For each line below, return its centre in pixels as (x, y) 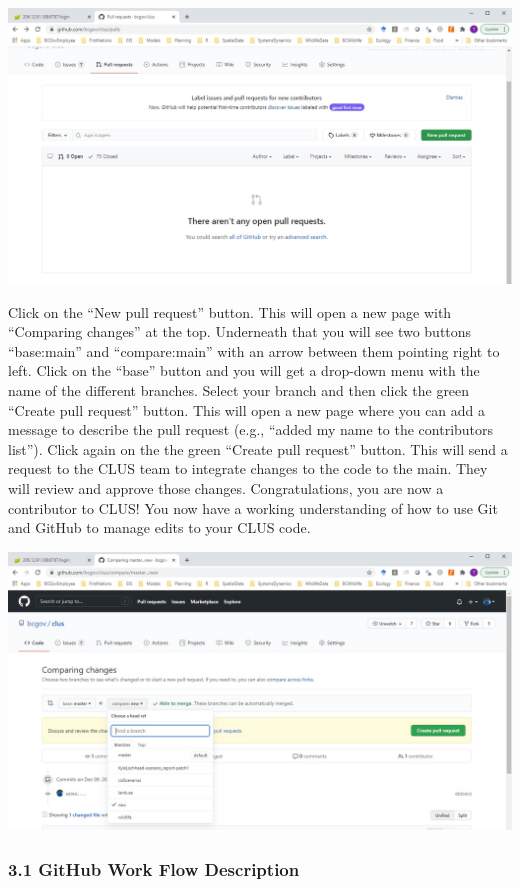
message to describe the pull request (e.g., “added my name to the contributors (251, 429)
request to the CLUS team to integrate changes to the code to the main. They (248, 468)
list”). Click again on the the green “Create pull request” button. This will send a (258, 448)
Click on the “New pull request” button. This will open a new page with (230, 311)
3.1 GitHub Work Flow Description (154, 868)
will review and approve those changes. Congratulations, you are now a (226, 488)
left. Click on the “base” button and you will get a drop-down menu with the (244, 370)
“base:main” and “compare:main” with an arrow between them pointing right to (254, 350)
